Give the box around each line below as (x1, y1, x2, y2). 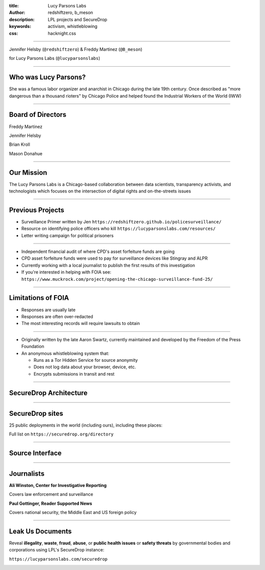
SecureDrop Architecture (9, 388, 88, 397)
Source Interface (9, 449, 62, 457)
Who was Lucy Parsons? (9, 73, 86, 81)
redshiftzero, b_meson (48, 10, 93, 16)
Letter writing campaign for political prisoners (21, 232, 114, 238)
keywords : (9, 24, 31, 29)
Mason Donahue (9, 150, 43, 157)
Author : (9, 10, 26, 16)
